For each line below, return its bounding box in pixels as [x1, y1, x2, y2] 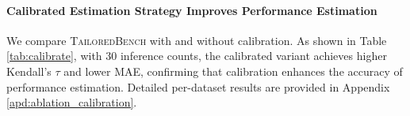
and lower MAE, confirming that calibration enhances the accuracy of [63, 62, 403, 79]
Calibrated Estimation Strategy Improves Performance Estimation [6, 2, 377, 18]
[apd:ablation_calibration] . [6, 94, 137, 110]
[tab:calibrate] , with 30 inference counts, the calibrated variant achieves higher [6, 47, 387, 64]
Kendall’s [6, 62, 52, 79]
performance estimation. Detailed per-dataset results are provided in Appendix [6, 78, 390, 95]
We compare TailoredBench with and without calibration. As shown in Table [6, 32, 387, 48]
